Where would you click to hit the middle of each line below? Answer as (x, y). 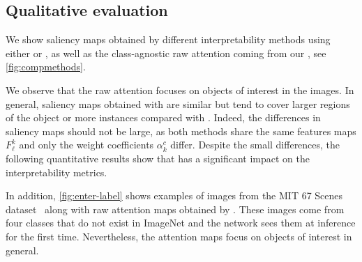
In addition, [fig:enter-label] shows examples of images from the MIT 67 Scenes (174, 195)
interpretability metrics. (56, 172)
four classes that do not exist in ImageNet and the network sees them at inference (181, 223)
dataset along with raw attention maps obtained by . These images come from (175, 209)
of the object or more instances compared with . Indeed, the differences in (163, 117)
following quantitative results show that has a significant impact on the (158, 158)
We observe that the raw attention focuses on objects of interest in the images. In (180, 90)
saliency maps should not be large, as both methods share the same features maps (181, 131)
